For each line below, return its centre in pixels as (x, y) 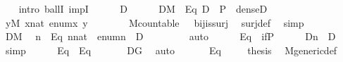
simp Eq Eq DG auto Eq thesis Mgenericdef (171, 50)
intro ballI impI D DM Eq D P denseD (143, 8)
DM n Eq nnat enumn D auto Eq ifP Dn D (170, 36)
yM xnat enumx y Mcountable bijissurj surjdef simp (155, 22)
